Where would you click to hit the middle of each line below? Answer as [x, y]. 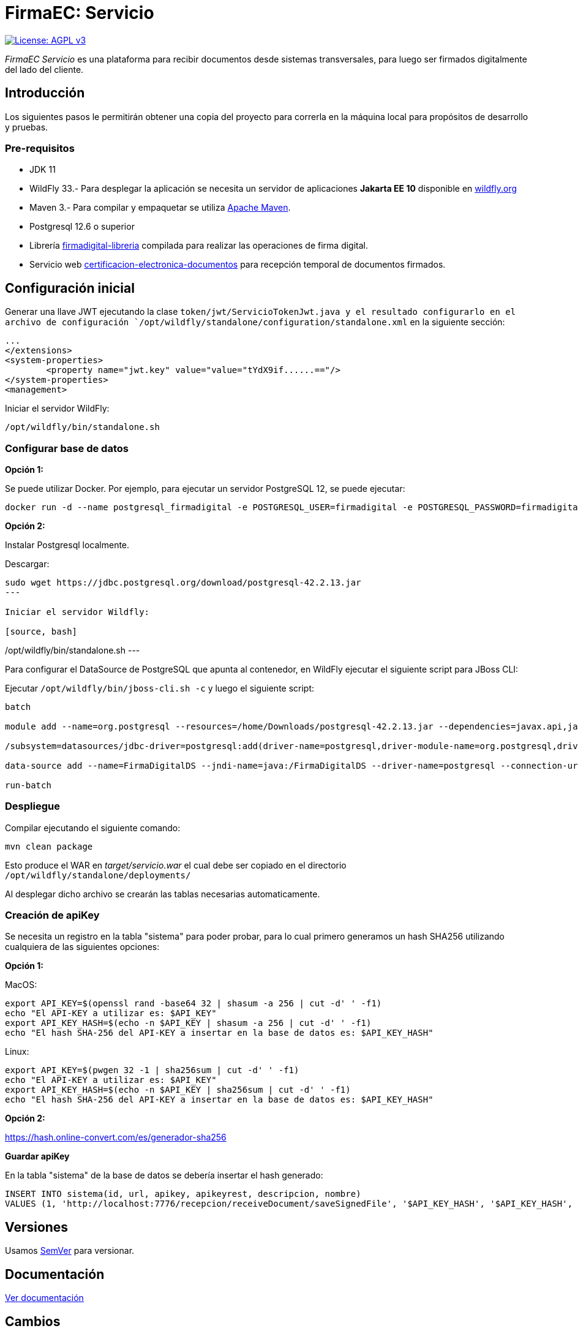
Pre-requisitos [40, 148]
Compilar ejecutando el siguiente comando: [93, 828]
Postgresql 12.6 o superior [82, 227]
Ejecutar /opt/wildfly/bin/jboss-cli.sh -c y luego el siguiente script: [160, 688]
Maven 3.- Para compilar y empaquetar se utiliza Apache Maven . [160, 208]
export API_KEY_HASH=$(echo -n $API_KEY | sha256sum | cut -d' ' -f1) [178, 1090]
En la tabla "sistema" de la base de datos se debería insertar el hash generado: [164, 1175]
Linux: [17, 1052]
